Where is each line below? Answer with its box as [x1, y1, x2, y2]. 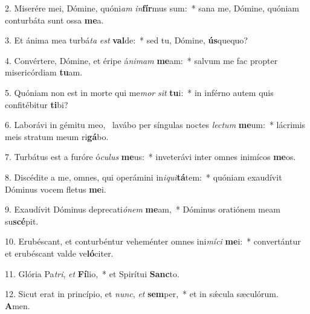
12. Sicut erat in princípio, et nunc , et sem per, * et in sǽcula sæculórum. [5, 287, 279, 300]
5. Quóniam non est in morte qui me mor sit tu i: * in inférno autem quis [5, 86, 274, 98]
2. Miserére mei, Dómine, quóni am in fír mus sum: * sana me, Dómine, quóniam [5, 2, 300, 14]
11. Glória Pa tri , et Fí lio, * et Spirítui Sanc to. [5, 267, 179, 280]
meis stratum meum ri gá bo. [5, 130, 109, 143]
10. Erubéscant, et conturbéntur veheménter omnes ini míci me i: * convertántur [5, 235, 301, 248]
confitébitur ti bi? [5, 98, 68, 111]
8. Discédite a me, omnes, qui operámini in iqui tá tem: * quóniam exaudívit [5, 170, 282, 183]
